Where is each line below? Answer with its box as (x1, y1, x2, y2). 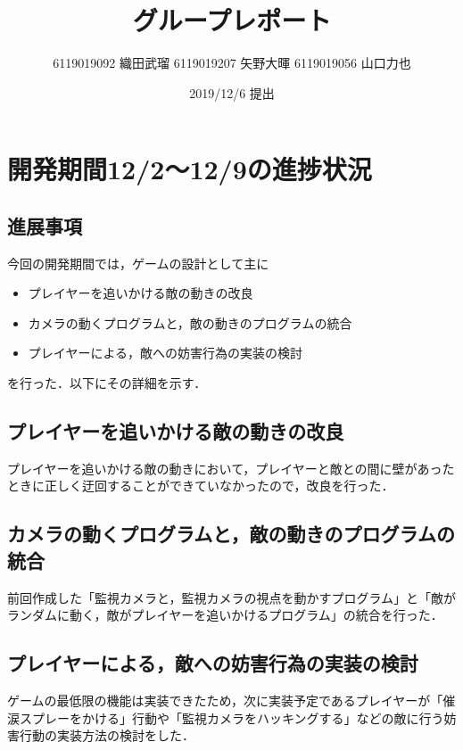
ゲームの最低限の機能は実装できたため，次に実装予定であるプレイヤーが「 (7, 691, 443, 710)
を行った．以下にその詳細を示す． (7, 374, 207, 392)
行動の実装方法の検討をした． (19, 726, 194, 745)
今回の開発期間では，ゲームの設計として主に (7, 253, 269, 272)
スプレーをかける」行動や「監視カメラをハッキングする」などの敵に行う (19, 708, 444, 727)
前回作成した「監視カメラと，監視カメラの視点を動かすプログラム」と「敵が (7, 588, 457, 606)
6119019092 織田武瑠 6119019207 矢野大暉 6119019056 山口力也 (53, 54, 411, 72)
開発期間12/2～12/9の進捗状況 (7, 151, 372, 187)
